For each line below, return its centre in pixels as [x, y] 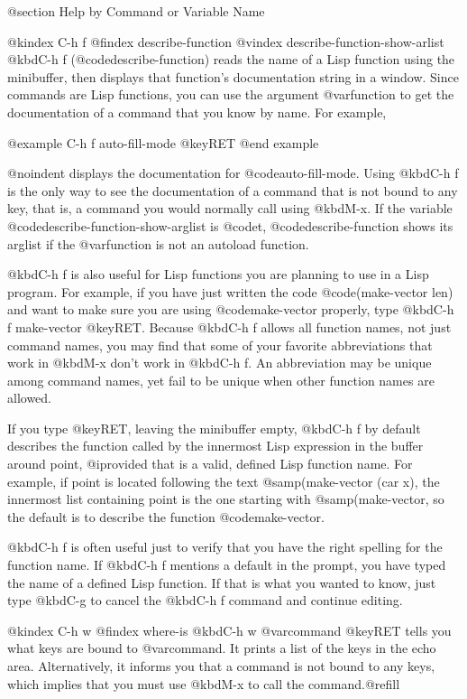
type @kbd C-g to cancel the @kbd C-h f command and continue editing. [205, 600]
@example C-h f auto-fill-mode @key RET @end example [163, 142]
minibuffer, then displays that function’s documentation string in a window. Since [233, 76]
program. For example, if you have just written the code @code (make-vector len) [230, 291]
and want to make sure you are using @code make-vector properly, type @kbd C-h [231, 309]
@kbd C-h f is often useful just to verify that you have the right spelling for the [225, 547]
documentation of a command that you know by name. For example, [197, 112]
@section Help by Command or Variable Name [136, 11]
